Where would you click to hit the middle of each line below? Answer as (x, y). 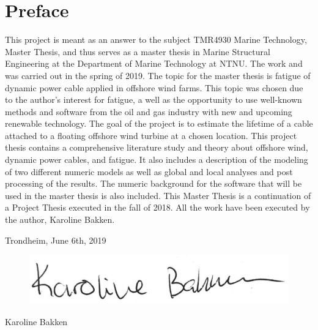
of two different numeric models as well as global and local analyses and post (149, 171)
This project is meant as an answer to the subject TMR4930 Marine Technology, (156, 39)
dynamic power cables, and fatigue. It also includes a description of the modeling (157, 159)
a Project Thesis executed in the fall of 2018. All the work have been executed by (157, 207)
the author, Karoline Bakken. (60, 219)
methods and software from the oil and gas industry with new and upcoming (149, 111)
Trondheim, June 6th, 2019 (56, 240)
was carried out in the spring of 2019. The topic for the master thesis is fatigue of (158, 75)
